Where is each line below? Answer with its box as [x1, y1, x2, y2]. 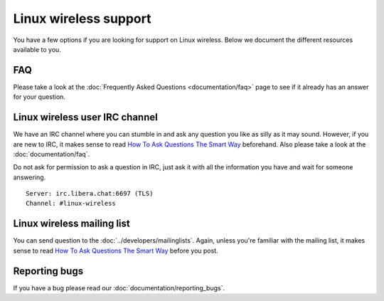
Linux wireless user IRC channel [13, 111, 158, 124]
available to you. [13, 45, 62, 53]
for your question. [13, 93, 65, 101]
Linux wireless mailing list [13, 218, 131, 230]
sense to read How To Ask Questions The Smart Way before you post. [13, 246, 218, 255]
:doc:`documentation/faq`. [13, 149, 90, 158]
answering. [13, 173, 46, 181]
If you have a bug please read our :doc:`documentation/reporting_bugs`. [13, 283, 225, 292]
